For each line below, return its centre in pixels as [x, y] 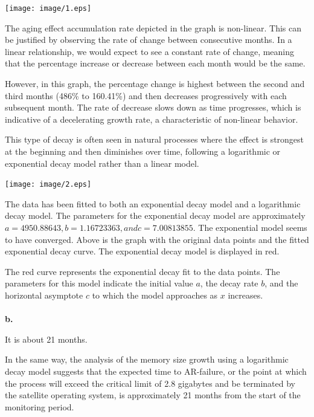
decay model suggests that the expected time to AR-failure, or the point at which [156, 371]
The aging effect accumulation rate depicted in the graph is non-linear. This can [153, 27]
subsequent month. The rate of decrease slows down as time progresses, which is [153, 107]
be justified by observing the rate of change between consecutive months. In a [149, 40]
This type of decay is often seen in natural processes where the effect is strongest [155, 139]
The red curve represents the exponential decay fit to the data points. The [143, 271]
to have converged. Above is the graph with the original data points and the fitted [157, 239]
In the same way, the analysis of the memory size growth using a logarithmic [147, 359]
